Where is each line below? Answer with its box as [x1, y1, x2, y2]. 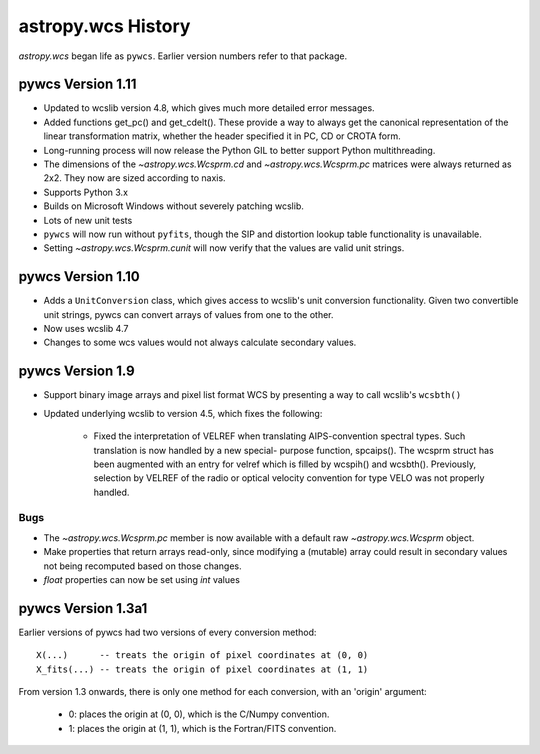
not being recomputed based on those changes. [43, 560, 242, 572]
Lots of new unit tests [43, 214, 133, 226]
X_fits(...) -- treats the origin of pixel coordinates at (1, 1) [36, 663, 369, 675]
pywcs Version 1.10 [18, 268, 140, 285]
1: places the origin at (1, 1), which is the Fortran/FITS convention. [68, 722, 337, 734]
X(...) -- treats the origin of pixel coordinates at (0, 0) [36, 650, 369, 661]
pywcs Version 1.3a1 [18, 600, 148, 617]
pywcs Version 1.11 [18, 76, 137, 93]
